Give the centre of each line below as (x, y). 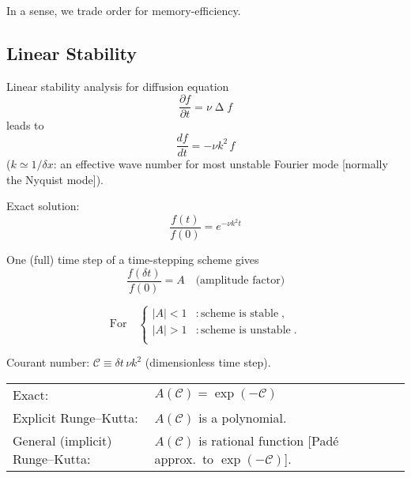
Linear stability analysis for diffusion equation (118, 86)
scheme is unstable (246, 330)
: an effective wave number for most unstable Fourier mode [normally (221, 164)
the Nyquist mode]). (55, 179)
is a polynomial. (243, 417)
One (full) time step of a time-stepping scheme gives (133, 259)
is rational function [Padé (269, 440)
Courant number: (48, 362)
